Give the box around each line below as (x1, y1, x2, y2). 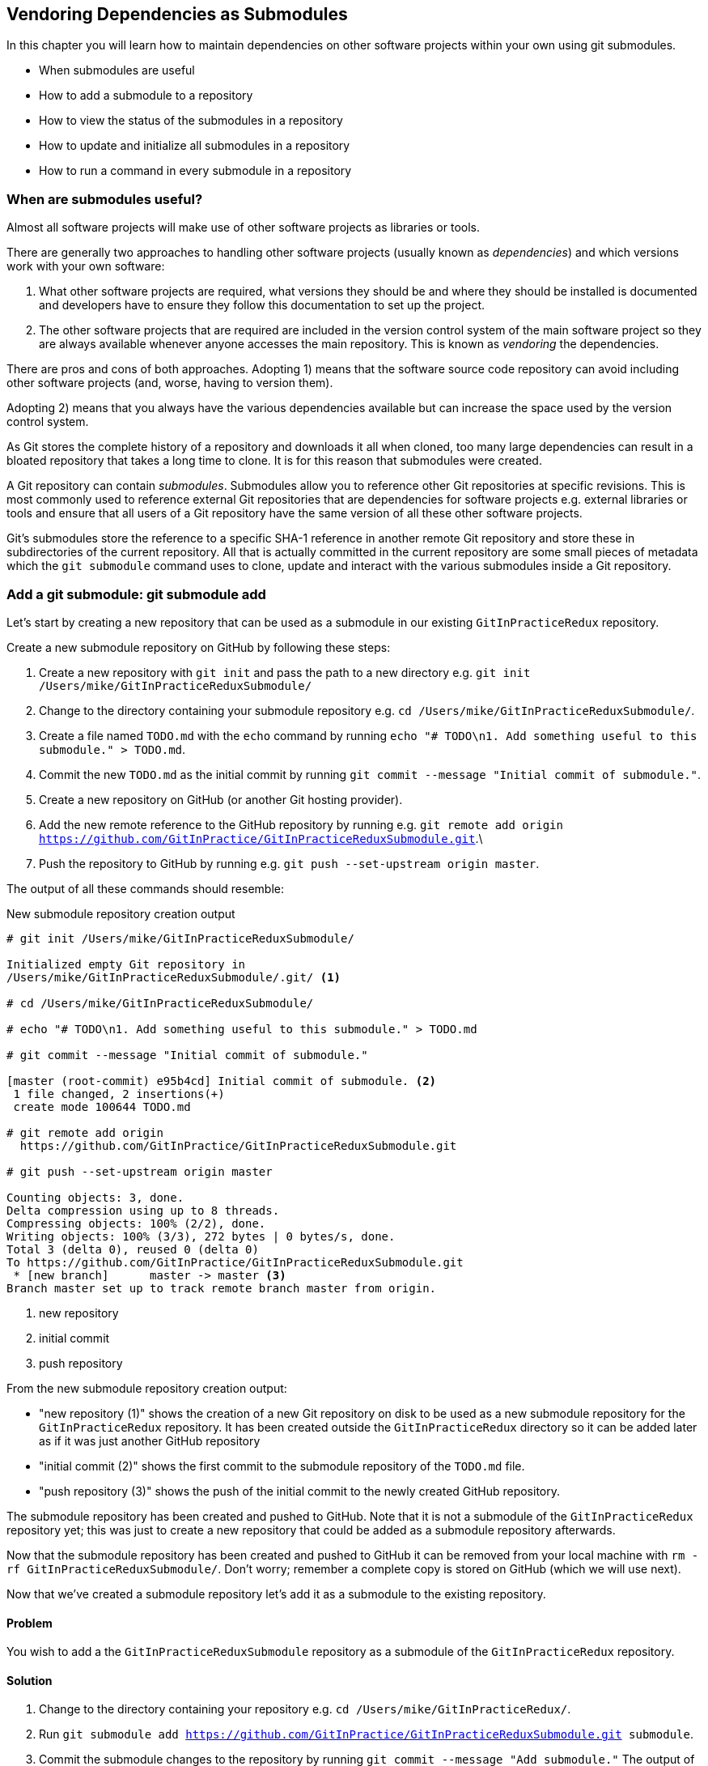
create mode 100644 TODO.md (13, 1100, 191, 1113)
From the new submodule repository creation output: (6, 1381, 287, 1395)
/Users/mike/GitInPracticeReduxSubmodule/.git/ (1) (6, 970, 341, 984)
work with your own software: (6, 259, 165, 274)
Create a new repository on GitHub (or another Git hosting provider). (39, 792, 403, 806)
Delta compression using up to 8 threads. (6, 1203, 280, 1217)
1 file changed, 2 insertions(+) (13, 1087, 225, 1100)
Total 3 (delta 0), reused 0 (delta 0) (6, 1242, 259, 1256)
